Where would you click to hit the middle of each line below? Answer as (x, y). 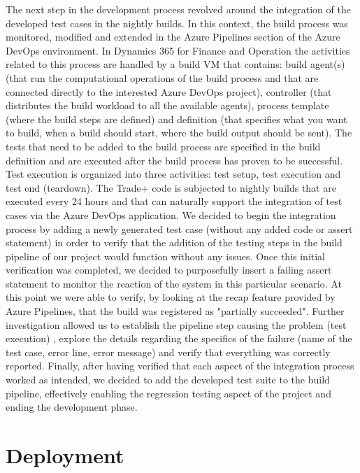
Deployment (65, 455)
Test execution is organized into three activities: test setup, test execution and (173, 174)
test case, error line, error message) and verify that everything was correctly (168, 352)
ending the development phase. (72, 407)
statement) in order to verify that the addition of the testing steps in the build (174, 242)
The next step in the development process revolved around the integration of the (178, 9)
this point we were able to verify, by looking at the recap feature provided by (171, 297)
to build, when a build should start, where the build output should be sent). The (179, 133)
